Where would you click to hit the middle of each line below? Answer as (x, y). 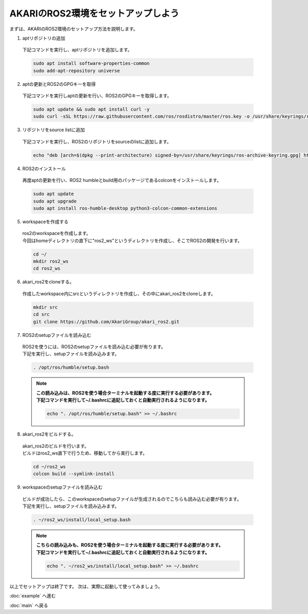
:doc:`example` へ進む (33, 596)
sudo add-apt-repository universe (76, 70)
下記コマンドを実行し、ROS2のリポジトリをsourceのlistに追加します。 (97, 141)
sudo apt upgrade (55, 201)
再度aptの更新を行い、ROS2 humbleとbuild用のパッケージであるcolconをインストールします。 (122, 180)
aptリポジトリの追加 (44, 38)
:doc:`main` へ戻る (29, 605)
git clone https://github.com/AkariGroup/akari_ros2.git (106, 322)
